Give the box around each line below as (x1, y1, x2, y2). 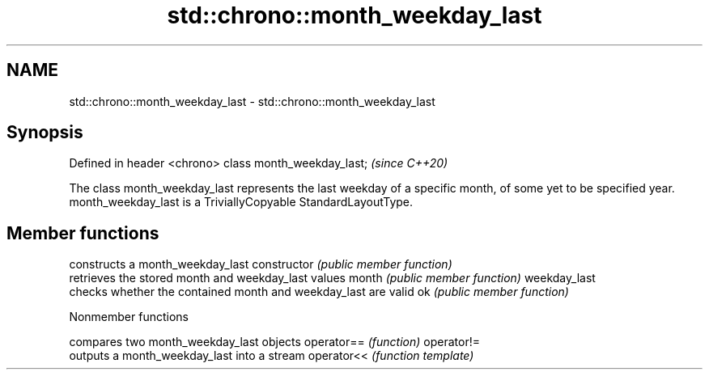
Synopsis (6, 122, 83, 143)
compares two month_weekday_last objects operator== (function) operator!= (69, 335, 480, 349)
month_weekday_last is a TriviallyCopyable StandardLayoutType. (69, 195, 414, 209)
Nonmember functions (69, 310, 189, 324)
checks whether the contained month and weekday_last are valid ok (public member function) (69, 285, 569, 299)
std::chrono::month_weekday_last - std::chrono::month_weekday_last (69, 94, 435, 108)
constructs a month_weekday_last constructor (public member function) (69, 257, 452, 272)
